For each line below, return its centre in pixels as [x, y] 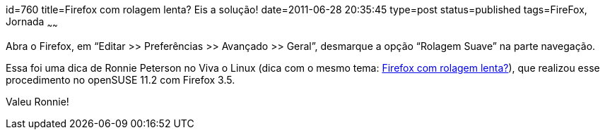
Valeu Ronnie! [37, 101]
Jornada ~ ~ [32, 23]
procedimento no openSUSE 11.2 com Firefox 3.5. [121, 79]
